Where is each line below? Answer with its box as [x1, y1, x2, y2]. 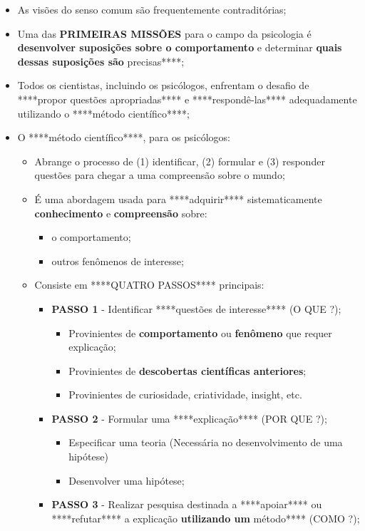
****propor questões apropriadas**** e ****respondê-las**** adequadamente [17, 91, 357, 106]
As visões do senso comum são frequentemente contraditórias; [17, 2, 287, 16]
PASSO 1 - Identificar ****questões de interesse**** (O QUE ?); [51, 301, 341, 316]
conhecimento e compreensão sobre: [34, 205, 207, 220]
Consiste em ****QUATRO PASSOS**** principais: [34, 277, 264, 292]
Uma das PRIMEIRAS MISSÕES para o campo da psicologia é [17, 26, 312, 41]
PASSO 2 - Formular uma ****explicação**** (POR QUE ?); [51, 411, 327, 426]
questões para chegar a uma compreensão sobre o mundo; [34, 167, 285, 182]
